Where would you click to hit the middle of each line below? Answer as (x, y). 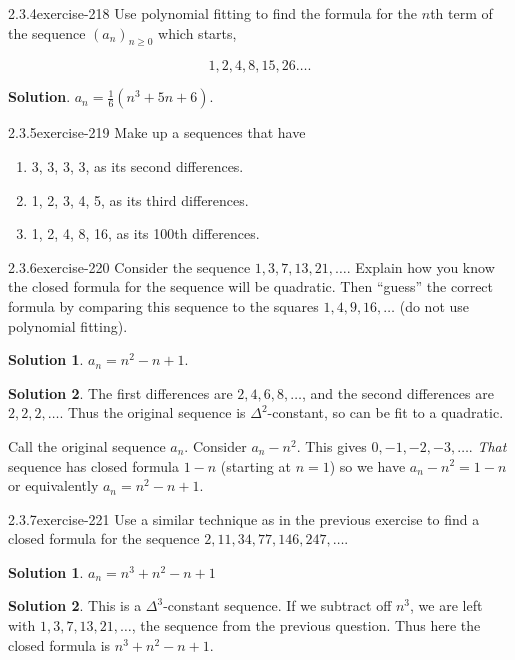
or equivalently (53, 485)
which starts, (197, 32)
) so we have (367, 465)
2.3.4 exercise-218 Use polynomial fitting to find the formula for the (213, 13)
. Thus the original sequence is (152, 412)
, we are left (446, 605)
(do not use (434, 305)
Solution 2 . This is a (75, 605)
